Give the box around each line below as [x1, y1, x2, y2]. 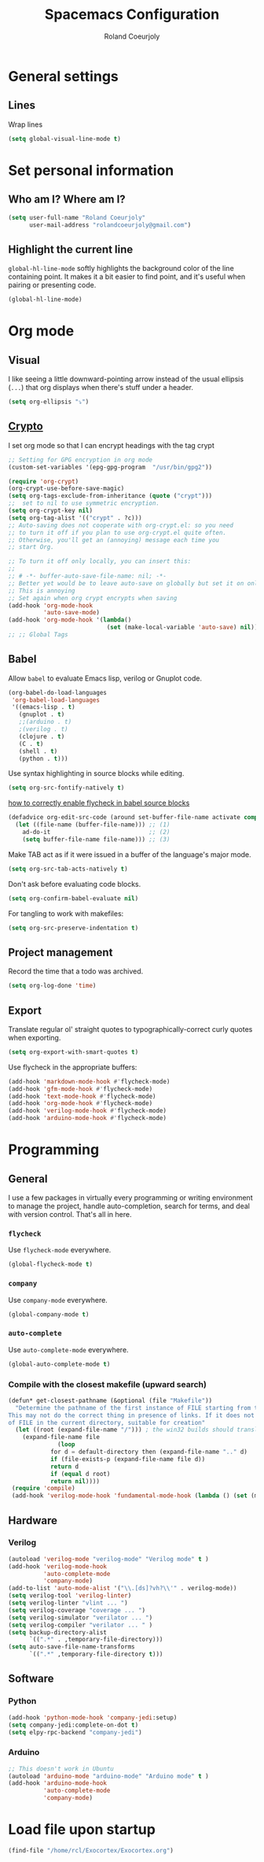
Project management [8, 945, 113, 959]
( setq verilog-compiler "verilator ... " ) [8, 1621, 153, 1629]
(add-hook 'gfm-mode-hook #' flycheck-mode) [8, 1085, 153, 1092]
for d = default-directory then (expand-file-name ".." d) [49, 1448, 247, 1456]
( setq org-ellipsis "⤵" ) [8, 398, 90, 406]
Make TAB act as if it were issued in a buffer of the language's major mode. [8, 849, 251, 859]
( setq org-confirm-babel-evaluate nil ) [8, 894, 139, 903]
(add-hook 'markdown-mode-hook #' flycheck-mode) [8, 1078, 170, 1085]
